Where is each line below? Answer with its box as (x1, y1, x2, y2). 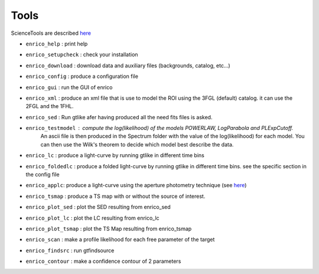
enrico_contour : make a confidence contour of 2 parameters (25, 257, 181, 265)
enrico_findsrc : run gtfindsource (25, 247, 115, 254)
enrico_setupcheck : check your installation (25, 51, 138, 58)
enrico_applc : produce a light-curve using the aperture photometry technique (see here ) (25, 182, 247, 189)
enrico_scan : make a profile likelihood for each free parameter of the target (25, 236, 215, 243)
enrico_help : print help (25, 40, 88, 47)
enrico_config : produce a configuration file (25, 73, 139, 80)
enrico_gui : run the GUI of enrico (25, 83, 113, 91)
